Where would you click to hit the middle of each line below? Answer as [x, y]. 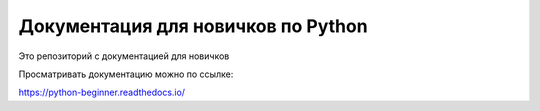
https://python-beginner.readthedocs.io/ [101, 92]
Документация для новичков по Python [193, 26]
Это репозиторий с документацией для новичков [124, 56]
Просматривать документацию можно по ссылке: [126, 74]
